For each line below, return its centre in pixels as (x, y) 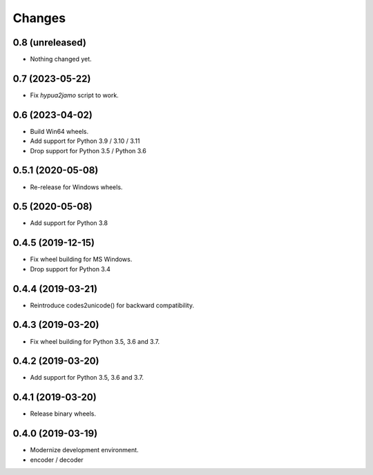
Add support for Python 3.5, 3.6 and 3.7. (87, 378)
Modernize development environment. (84, 450)
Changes (39, 18)
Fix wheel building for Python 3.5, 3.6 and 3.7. (95, 341)
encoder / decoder (57, 460)
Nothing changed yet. (61, 59)
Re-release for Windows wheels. (76, 187)
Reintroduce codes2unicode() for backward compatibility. (112, 305)
